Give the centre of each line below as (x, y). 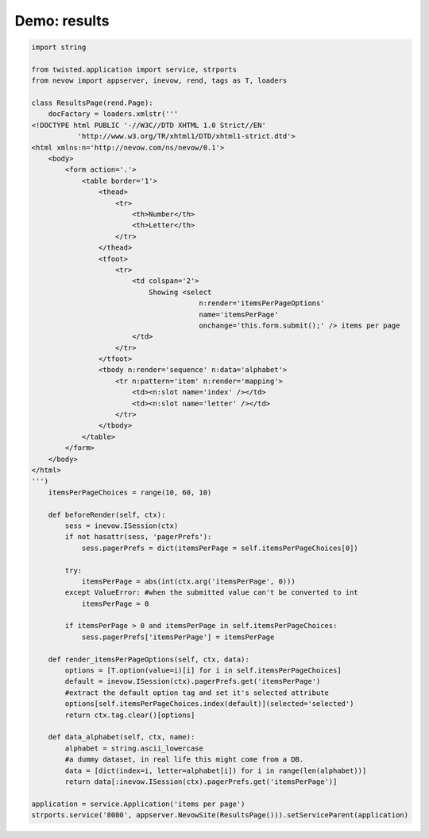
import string (59, 47)
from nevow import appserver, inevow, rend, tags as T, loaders (159, 81)
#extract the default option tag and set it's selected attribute (197, 693)
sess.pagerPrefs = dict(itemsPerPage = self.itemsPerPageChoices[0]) (220, 548)
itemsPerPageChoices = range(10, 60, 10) (130, 492)
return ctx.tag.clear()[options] (130, 715)
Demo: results (62, 21)
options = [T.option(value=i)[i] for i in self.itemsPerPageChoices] (203, 671)
